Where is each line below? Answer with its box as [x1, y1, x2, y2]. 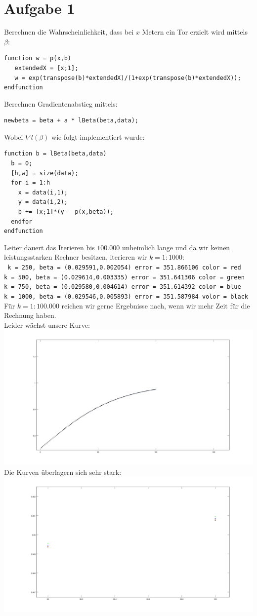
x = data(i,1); [18, 189, 68, 196]
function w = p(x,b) [4, 55, 72, 62]
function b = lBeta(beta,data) [4, 150, 107, 157]
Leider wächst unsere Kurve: [4, 319, 90, 330]
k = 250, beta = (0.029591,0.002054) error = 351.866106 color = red [7, 264, 241, 271]
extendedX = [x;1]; [14, 64, 79, 72]
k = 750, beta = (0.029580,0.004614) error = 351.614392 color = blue [4, 283, 241, 291]
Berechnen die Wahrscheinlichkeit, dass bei [4, 27, 134, 37]
